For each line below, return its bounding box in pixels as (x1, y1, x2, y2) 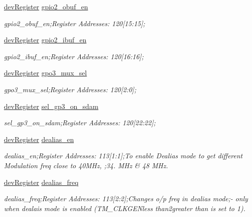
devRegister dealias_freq (4, 177, 79, 187)
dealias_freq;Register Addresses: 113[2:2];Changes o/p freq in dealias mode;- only (4, 193, 248, 204)
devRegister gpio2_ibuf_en (4, 35, 87, 45)
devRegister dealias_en (4, 134, 74, 144)
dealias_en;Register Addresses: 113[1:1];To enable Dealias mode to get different (4, 150, 243, 161)
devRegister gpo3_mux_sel (4, 68, 87, 78)
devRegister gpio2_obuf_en (4, 1, 88, 11)
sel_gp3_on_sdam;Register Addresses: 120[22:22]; (4, 117, 156, 128)
